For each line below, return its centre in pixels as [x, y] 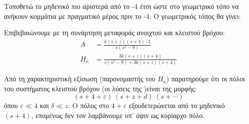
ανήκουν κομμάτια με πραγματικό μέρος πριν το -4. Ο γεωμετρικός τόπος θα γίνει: [123, 16]
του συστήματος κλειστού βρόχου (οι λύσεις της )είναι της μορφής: [100, 88]
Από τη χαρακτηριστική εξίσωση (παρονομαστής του [80, 79]
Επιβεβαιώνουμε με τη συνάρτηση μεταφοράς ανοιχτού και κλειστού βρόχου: [114, 32]
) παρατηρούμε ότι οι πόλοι [205, 79]
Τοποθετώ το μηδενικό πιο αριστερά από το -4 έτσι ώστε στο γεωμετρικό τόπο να [122, 6]
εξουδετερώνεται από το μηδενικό [177, 105]
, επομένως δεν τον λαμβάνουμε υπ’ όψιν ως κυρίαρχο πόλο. [118, 115]
